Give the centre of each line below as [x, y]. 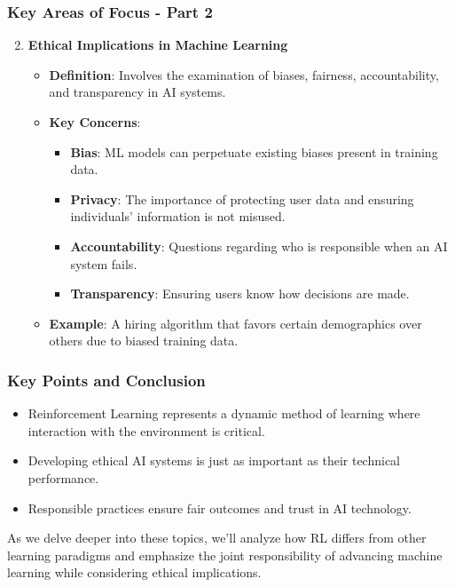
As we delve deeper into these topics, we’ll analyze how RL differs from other [217, 538]
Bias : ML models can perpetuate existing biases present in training [254, 151]
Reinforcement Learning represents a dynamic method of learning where [224, 413]
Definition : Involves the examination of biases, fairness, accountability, [244, 74]
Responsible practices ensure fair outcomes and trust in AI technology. [220, 508]
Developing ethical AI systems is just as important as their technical [214, 460]
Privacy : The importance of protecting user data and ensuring [242, 198]
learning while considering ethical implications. [134, 572]
